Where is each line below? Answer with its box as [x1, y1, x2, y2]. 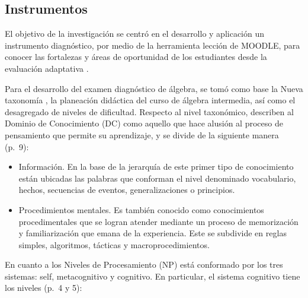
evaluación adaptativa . [5, 62, 89, 74]
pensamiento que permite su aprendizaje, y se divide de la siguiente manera [5, 128, 279, 141]
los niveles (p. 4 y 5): [5, 281, 82, 294]
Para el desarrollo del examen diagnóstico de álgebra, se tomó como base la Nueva [5, 82, 303, 94]
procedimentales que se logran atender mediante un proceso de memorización [18, 215, 299, 227]
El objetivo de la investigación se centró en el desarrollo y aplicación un [5, 27, 265, 40]
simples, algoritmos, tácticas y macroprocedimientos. [18, 238, 210, 251]
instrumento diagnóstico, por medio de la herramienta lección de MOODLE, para [5, 39, 300, 51]
